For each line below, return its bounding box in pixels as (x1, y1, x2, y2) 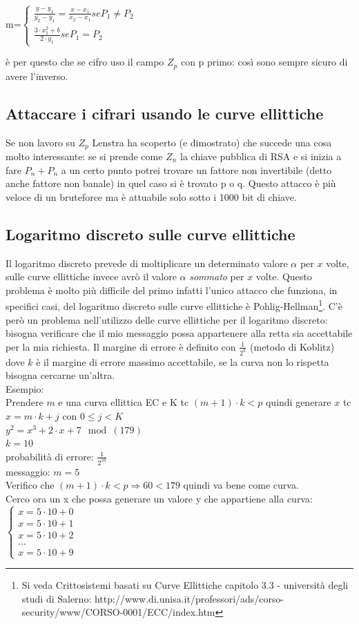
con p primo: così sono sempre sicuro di (180, 55, 348, 69)
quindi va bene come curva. (183, 478, 299, 492)
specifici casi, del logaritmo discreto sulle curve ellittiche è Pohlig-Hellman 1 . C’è (6, 297, 342, 313)
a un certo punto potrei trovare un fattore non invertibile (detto (61, 162, 332, 177)
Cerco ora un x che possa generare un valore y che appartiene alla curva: (6, 491, 313, 505)
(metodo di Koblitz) (250, 339, 335, 353)
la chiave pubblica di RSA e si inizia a (180, 148, 342, 163)
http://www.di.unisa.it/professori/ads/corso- (94, 591, 284, 605)
